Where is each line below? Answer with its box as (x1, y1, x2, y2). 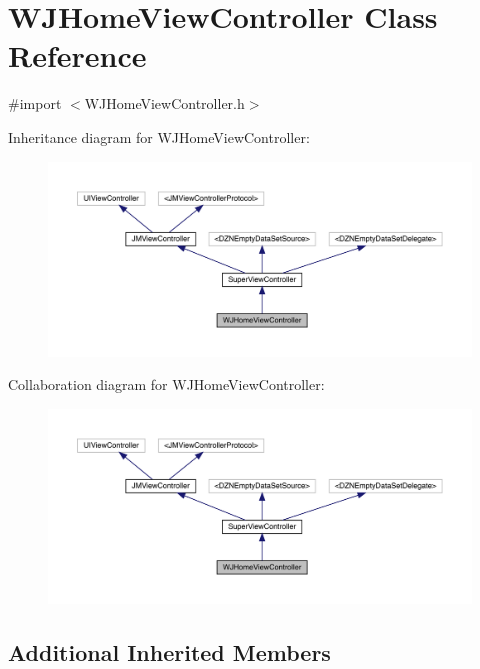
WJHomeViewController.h (84, 93, 245, 114)
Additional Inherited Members (8, 636, 331, 667)
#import (8, 93, 62, 114)
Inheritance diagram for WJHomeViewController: (8, 126, 310, 147)
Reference (8, 35, 147, 76)
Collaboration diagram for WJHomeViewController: (8, 374, 325, 395)
